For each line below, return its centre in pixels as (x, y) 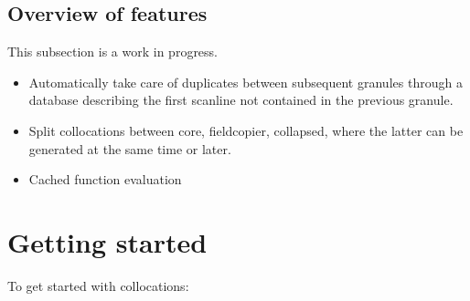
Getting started (107, 241)
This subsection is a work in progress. (113, 52)
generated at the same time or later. (130, 148)
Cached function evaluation (105, 179)
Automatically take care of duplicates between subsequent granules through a (246, 82)
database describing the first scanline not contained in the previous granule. (241, 100)
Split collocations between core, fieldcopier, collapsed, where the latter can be (246, 130)
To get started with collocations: (98, 285)
